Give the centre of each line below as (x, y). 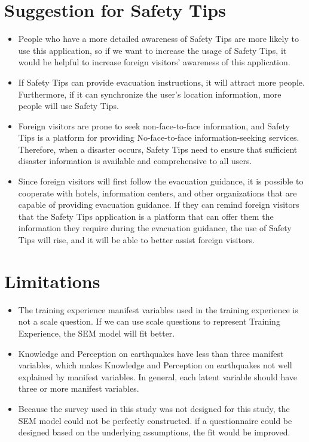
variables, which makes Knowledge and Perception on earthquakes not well (155, 365)
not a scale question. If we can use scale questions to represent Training (149, 321)
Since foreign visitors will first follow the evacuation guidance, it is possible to (161, 181)
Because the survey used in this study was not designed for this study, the (154, 408)
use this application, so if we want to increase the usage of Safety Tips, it (152, 50)
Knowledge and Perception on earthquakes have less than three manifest (151, 353)
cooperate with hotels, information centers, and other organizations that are (157, 193)
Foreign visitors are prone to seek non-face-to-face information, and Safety (154, 125)
